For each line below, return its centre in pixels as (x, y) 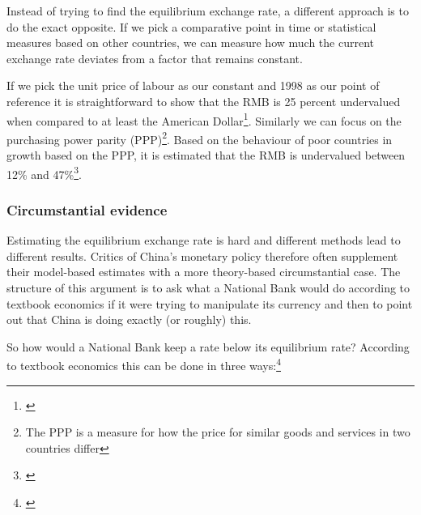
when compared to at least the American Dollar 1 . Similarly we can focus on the (204, 119)
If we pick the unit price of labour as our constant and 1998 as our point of (193, 85)
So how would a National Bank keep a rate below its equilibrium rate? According (208, 346)
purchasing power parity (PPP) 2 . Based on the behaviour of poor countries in (200, 138)
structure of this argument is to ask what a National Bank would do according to (208, 287)
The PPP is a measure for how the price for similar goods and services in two (218, 432)
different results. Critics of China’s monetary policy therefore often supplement (202, 255)
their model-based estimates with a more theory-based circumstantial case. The (204, 272)
